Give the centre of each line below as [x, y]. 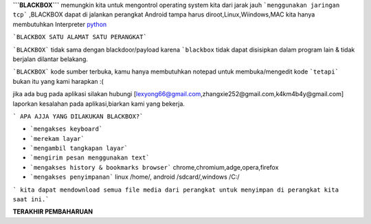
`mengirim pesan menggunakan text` [90, 158]
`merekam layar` [57, 138]
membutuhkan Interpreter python [60, 24]
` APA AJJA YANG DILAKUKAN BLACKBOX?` [78, 116]
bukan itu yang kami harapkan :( [58, 81]
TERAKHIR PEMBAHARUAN [53, 212]
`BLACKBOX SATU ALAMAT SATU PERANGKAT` [80, 37]
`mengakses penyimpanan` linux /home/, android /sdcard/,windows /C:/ [135, 177]
